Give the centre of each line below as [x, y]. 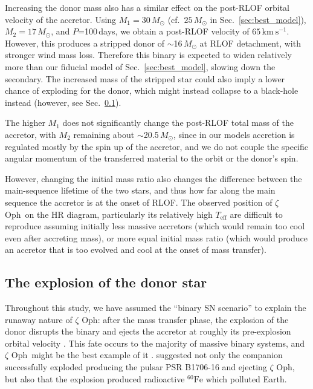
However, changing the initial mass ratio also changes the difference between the [153, 178]
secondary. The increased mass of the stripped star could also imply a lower [145, 78]
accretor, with [31, 134]
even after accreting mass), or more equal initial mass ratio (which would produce [156, 237]
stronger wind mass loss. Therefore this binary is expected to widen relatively [148, 55]
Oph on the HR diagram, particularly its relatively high [109, 214]
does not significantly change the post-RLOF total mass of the [178, 123]
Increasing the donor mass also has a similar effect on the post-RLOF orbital [147, 7]
